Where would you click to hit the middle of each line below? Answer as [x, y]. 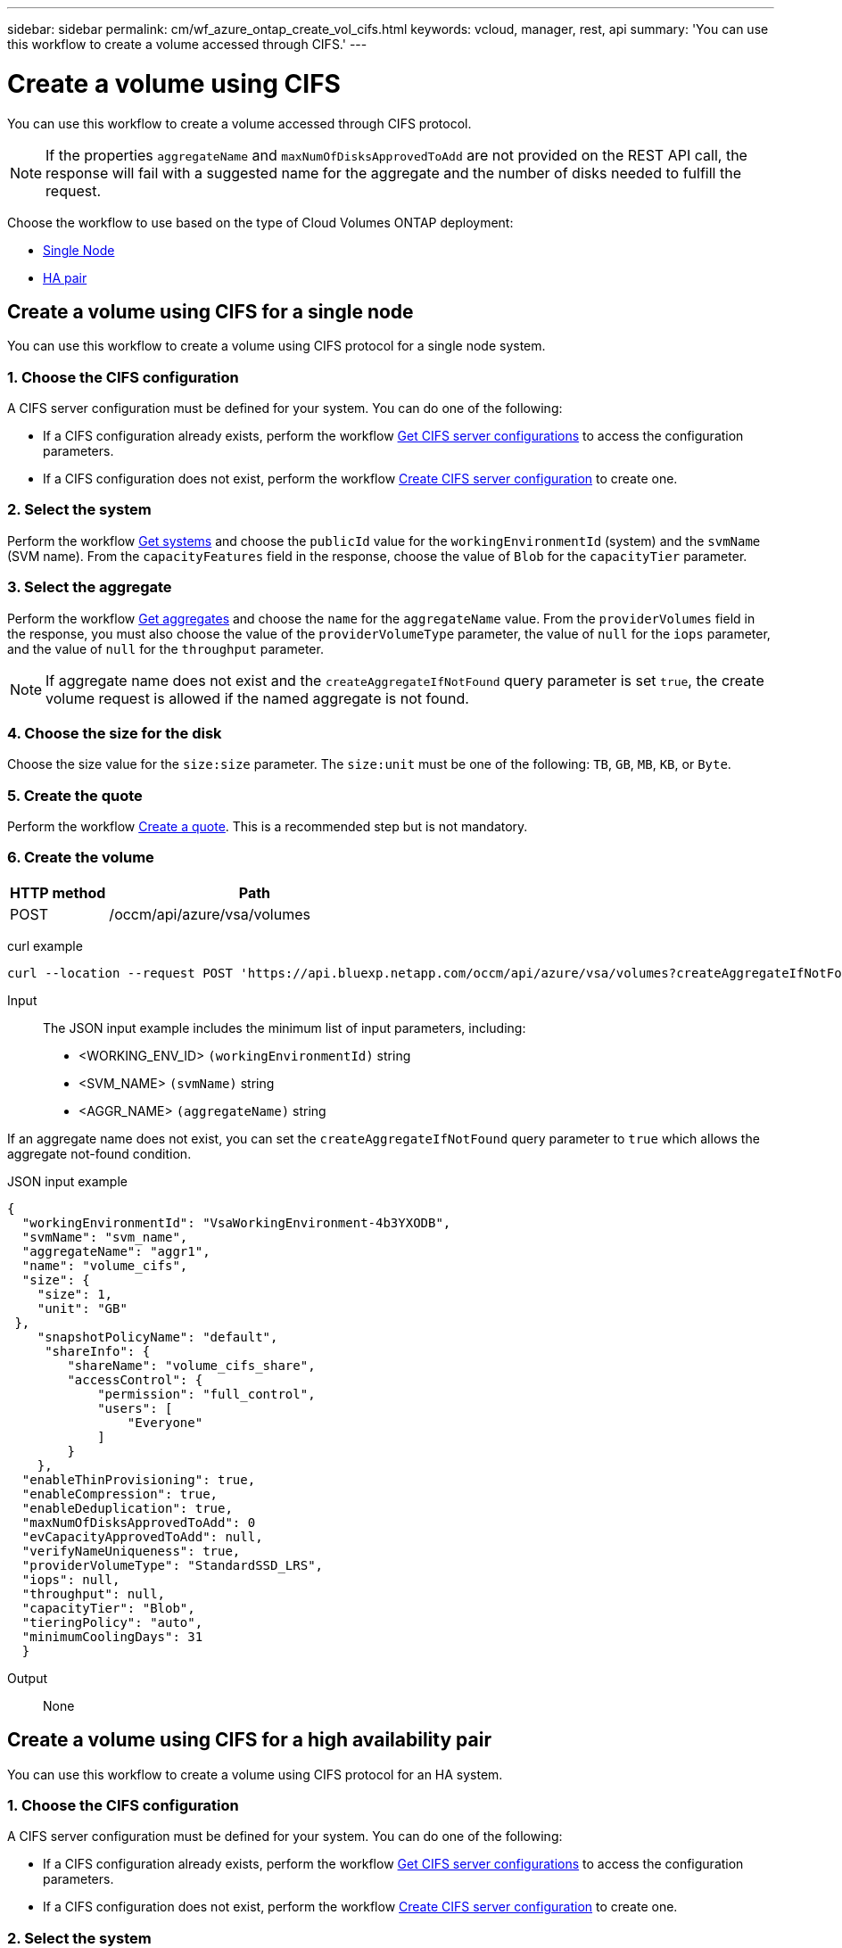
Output [27, 1678]
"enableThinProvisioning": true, [139, 1479]
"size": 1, [75, 1294]
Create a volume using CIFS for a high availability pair [249, 1740]
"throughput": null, [94, 1593]
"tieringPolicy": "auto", [112, 1622]
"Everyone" [165, 1422]
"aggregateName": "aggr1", [116, 1251]
